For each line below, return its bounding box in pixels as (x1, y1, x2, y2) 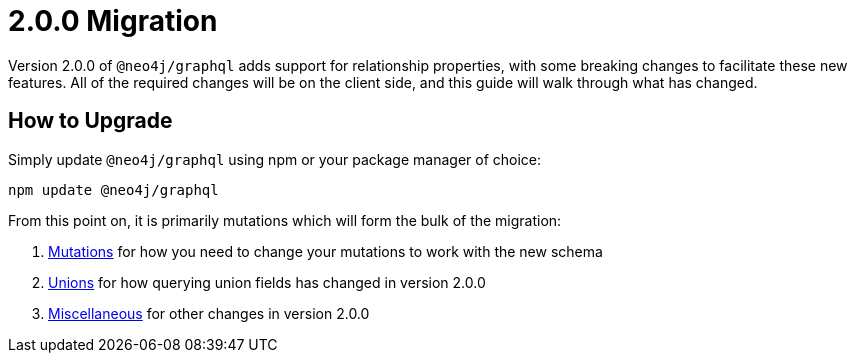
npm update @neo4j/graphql (8, 181, 219, 198)
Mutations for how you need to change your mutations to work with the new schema (48, 242, 603, 260)
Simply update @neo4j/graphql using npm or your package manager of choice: (8, 150, 542, 168)
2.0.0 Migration (8, 4, 218, 38)
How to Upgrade (8, 108, 173, 134)
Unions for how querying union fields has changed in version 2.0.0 (48, 273, 486, 291)
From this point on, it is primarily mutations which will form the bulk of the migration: (8, 211, 562, 229)
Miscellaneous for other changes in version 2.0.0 (48, 304, 370, 322)
